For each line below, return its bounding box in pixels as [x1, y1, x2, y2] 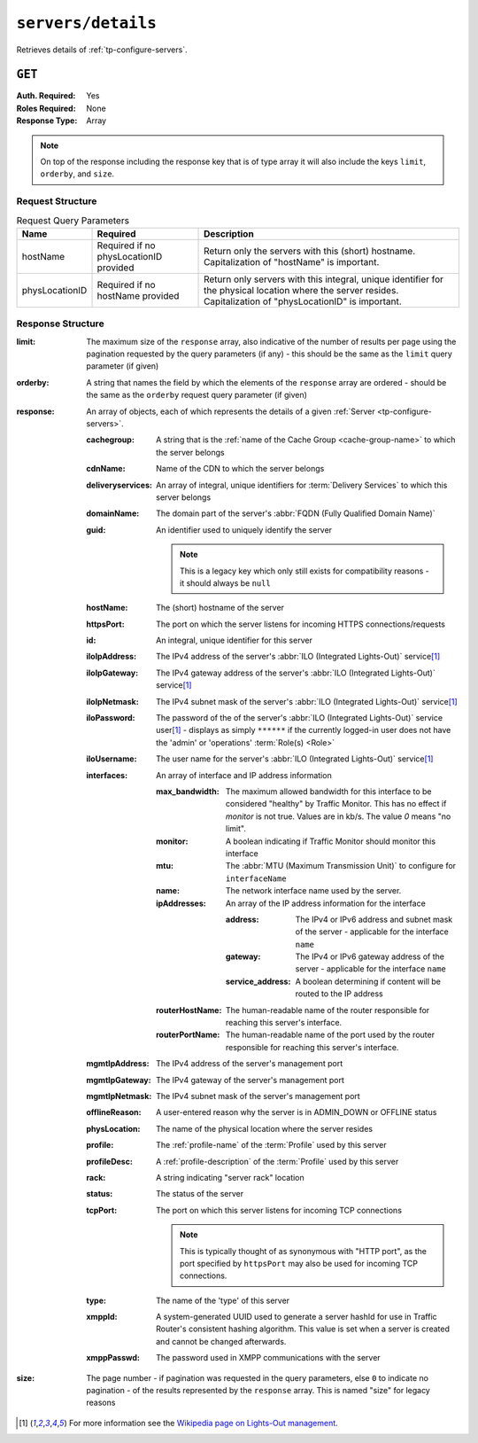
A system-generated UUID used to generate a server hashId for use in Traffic [156, 1312, 437, 1322]
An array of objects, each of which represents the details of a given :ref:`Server [86, 406, 375, 417]
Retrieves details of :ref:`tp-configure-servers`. [16, 44, 188, 55]
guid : [86, 524, 106, 535]
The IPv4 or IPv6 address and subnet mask [295, 914, 453, 924]
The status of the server [156, 1189, 244, 1199]
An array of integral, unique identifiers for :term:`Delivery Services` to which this [156, 480, 448, 490]
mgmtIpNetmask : [86, 1090, 152, 1101]
